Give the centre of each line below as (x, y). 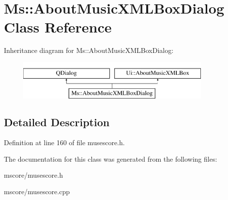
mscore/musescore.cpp (37, 192)
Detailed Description (57, 122)
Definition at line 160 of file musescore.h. (64, 142)
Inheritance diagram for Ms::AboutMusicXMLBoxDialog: (89, 50)
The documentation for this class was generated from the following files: (111, 158)
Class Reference (58, 27)
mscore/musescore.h (33, 175)
